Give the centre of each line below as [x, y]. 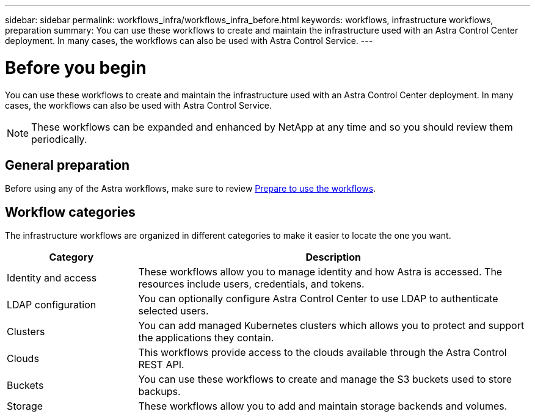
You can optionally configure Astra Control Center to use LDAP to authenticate [318, 299]
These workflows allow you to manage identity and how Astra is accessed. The [320, 272]
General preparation [67, 165]
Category [71, 257]
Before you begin [76, 67]
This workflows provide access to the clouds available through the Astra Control [322, 353]
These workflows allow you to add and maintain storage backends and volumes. [323, 406]
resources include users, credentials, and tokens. [251, 284]
